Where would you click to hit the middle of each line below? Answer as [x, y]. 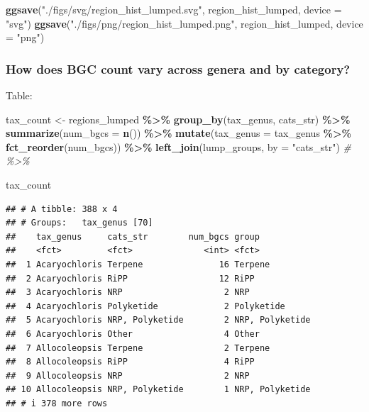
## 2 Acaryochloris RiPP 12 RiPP [130, 278]
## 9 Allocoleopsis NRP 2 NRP [128, 375]
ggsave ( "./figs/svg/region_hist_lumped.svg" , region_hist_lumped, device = [174, 9]
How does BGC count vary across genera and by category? [178, 68]
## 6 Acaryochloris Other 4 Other [133, 334]
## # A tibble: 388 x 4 [62, 209]
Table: [19, 95]
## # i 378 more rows [57, 403]
